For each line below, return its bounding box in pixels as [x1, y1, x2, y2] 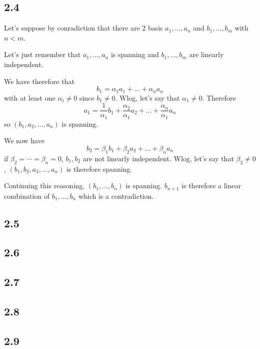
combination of [4, 190, 50, 201]
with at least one [4, 92, 55, 103]
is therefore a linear [181, 180, 241, 191]
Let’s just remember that [4, 49, 81, 60]
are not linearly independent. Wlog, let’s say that [82, 153, 234, 163]
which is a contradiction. [78, 190, 154, 201]
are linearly [189, 49, 224, 60]
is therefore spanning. [66, 163, 132, 174]
